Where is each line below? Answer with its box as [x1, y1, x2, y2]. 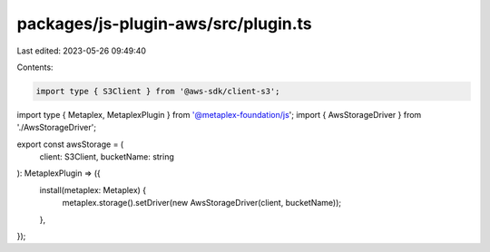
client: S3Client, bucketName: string [39, 151, 174, 162]
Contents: [16, 62, 54, 73]
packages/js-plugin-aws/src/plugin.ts [16, 14, 312, 34]
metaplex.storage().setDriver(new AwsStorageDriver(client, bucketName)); [62, 198, 342, 208]
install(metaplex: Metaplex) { [39, 184, 147, 195]
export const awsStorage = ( [16, 139, 124, 150]
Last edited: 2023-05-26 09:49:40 [16, 45, 147, 56]
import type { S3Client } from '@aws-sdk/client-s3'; [35, 86, 280, 96]
